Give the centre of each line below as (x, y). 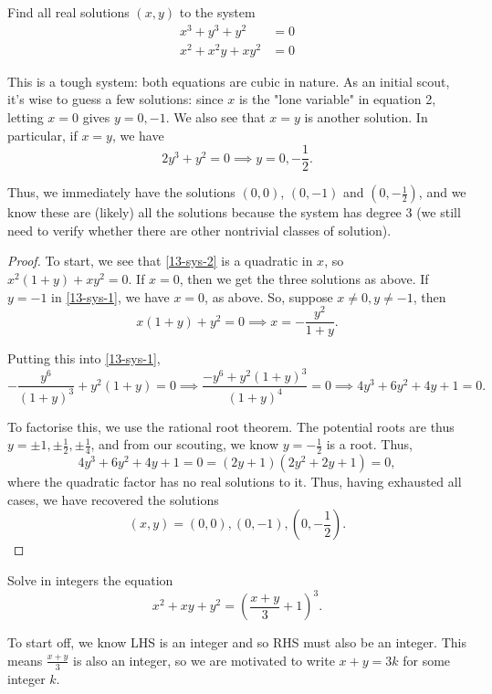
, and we (442, 192)
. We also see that (215, 117)
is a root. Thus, (369, 444)
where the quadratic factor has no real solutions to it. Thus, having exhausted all (235, 482)
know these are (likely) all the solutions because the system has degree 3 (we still (234, 212)
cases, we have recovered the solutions (113, 499)
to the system (217, 12)
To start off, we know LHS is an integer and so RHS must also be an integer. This (237, 642)
